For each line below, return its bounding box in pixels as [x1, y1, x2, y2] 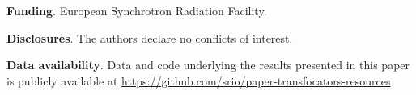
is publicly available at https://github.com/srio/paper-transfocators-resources [6, 72, 391, 89]
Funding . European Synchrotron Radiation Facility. [6, 2, 267, 19]
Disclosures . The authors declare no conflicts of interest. [6, 29, 293, 46]
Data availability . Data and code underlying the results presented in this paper [6, 56, 410, 73]
